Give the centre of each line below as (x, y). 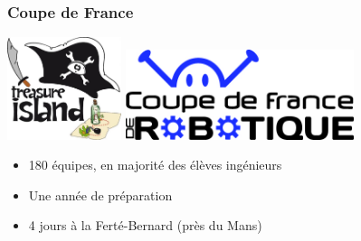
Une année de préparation (100, 195)
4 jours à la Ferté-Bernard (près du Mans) (145, 225)
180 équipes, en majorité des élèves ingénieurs (155, 165)
